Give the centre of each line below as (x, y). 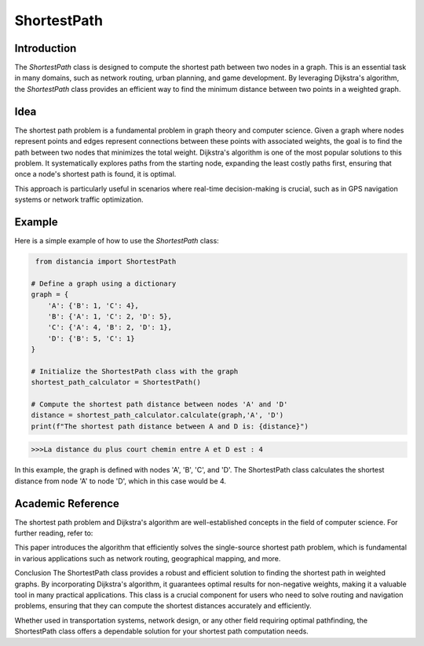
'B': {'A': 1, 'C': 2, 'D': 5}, (110, 316)
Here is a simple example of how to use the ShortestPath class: (117, 241)
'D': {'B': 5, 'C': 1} (91, 338)
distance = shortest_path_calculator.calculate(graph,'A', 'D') (157, 415)
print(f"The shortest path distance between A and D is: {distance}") (170, 426)
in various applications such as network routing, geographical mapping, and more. (148, 558)
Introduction (46, 48)
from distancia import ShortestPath (106, 261)
